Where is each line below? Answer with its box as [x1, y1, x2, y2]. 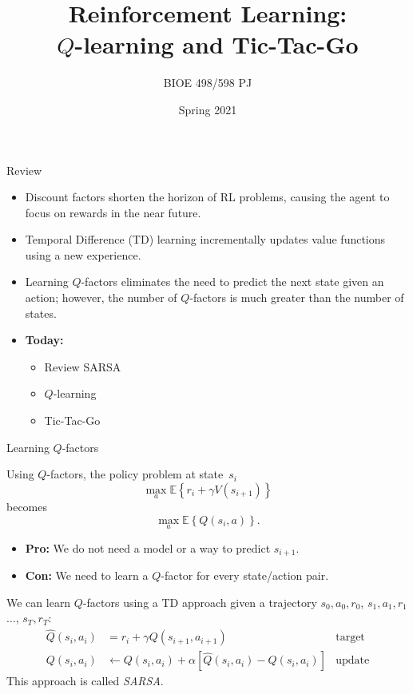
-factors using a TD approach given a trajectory [82, 593, 317, 610]
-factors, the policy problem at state [46, 466, 224, 482]
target [336, 632, 365, 644]
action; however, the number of [25, 289, 177, 306]
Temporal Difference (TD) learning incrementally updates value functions [25, 231, 386, 248]
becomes [6, 498, 48, 515]
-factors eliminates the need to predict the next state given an [81, 273, 384, 290]
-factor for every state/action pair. [161, 567, 329, 584]
